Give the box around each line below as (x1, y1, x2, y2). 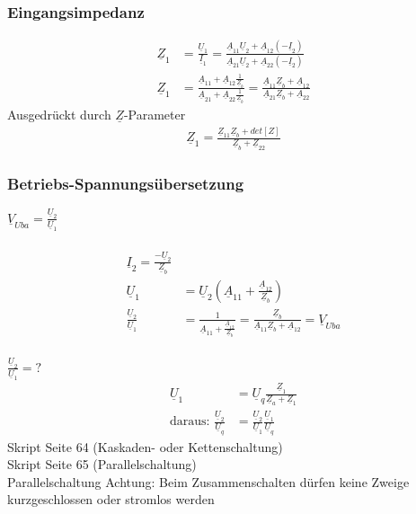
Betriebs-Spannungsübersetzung (7, 172, 244, 194)
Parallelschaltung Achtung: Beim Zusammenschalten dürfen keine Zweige (7, 472, 410, 491)
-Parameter (123, 104, 186, 123)
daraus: (169, 415, 210, 429)
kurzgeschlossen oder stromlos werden (7, 490, 215, 509)
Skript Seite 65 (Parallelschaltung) (7, 455, 197, 474)
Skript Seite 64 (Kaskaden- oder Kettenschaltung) (7, 437, 283, 456)
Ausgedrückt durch (7, 104, 111, 123)
